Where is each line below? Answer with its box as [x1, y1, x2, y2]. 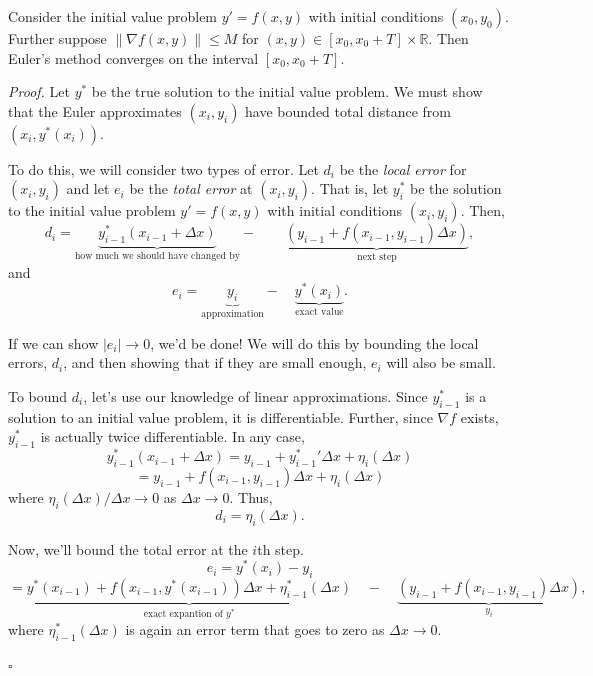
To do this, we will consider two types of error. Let [8, 158, 319, 179]
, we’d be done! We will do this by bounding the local [150, 332, 479, 353]
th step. [257, 538, 304, 559]
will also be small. [386, 352, 496, 373]
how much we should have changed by [74, 251, 240, 262]
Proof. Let [8, 81, 70, 102]
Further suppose [8, 28, 107, 48]
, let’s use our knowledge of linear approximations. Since [83, 385, 428, 406]
